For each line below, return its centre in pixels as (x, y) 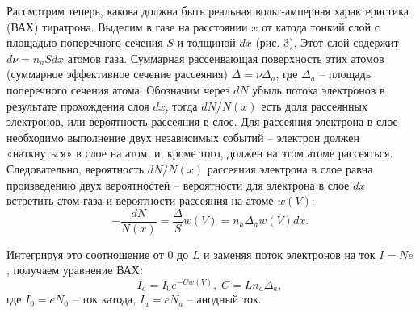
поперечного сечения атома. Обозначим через (118, 89)
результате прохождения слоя (78, 105)
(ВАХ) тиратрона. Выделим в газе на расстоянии (127, 26)
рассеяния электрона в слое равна (290, 168)
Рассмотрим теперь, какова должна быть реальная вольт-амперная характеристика (208, 10)
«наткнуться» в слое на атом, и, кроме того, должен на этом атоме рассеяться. (200, 153)
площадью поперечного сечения (85, 42)
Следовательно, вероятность (76, 168)
